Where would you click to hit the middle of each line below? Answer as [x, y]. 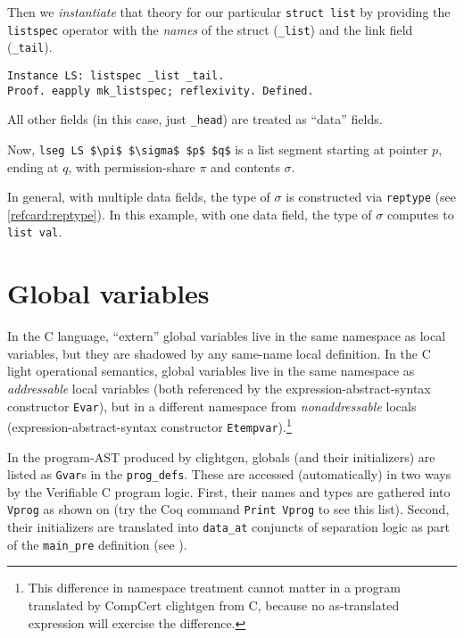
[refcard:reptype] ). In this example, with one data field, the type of [190, 214]
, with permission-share [132, 166]
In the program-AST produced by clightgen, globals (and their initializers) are [221, 456]
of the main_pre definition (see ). [97, 544]
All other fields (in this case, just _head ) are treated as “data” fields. [195, 119]
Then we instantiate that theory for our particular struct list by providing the [229, 12]
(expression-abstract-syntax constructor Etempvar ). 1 [149, 425]
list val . [35, 232]
